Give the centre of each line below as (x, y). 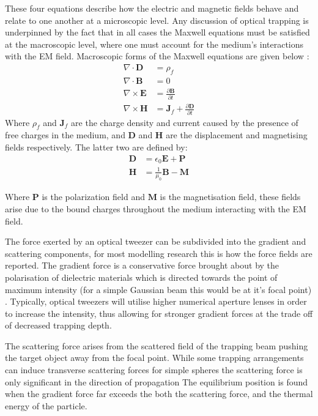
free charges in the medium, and (65, 135)
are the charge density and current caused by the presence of (185, 122)
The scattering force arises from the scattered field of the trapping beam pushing (157, 345)
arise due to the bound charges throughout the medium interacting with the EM (156, 208)
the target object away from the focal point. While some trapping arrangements (154, 358)
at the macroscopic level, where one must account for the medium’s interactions (154, 44)
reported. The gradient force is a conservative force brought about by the (142, 265)
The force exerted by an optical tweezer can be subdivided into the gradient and (156, 241)
